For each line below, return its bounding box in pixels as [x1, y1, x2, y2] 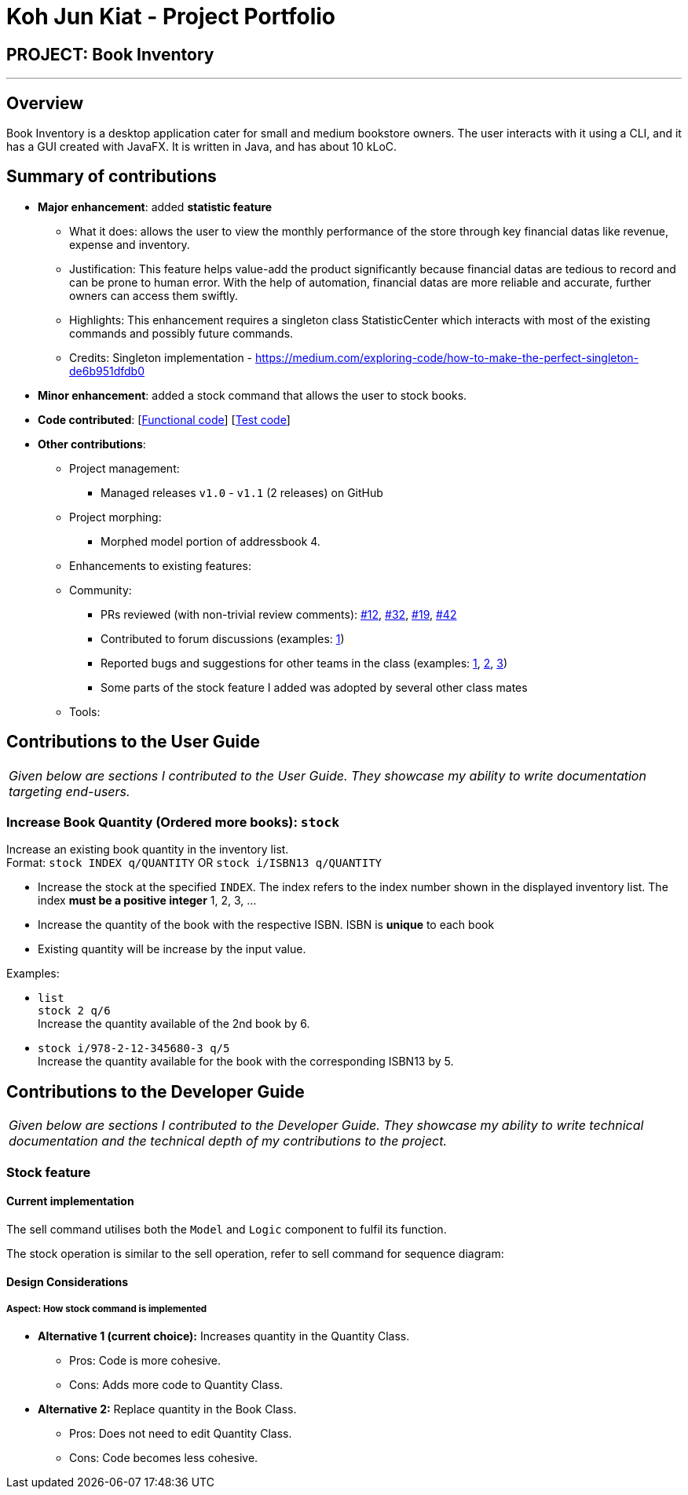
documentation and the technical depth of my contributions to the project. [9, 1133, 448, 1150]
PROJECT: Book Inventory [6, 44, 214, 64]
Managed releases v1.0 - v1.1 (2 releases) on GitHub [101, 485, 383, 499]
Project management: [69, 461, 180, 475]
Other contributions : [38, 437, 146, 451]
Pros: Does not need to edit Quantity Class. [69, 1427, 292, 1441]
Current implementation [6, 1194, 134, 1208]
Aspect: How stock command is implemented [6, 1303, 207, 1314]
